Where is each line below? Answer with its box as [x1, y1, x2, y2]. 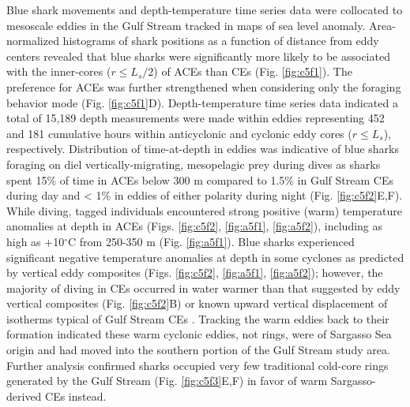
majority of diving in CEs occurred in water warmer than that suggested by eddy [6, 279, 401, 296]
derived [6, 387, 42, 404]
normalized [6, 32, 59, 49]
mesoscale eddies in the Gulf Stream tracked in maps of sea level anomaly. [6, 17, 366, 33]
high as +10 [6, 233, 65, 249]
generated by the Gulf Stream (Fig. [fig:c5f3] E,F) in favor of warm [6, 372, 328, 389]
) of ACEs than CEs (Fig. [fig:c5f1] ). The [153, 63, 352, 80]
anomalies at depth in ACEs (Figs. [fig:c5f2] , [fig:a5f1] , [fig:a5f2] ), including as [6, 218, 383, 234]
